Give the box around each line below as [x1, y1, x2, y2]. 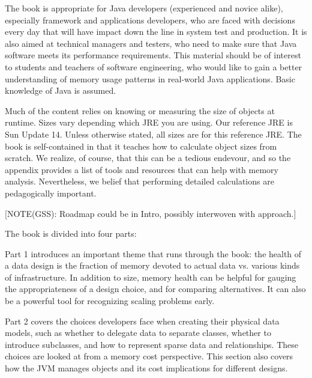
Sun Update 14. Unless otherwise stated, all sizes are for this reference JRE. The [5, 127, 302, 140]
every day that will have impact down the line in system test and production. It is [5, 25, 307, 38]
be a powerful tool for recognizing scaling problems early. [5, 294, 215, 307]
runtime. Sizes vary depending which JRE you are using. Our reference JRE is [5, 116, 293, 129]
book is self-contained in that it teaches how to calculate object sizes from [5, 139, 277, 152]
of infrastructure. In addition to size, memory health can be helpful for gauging [5, 270, 296, 283]
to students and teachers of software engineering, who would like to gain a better [5, 60, 302, 73]
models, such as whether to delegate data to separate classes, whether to [5, 326, 271, 339]
